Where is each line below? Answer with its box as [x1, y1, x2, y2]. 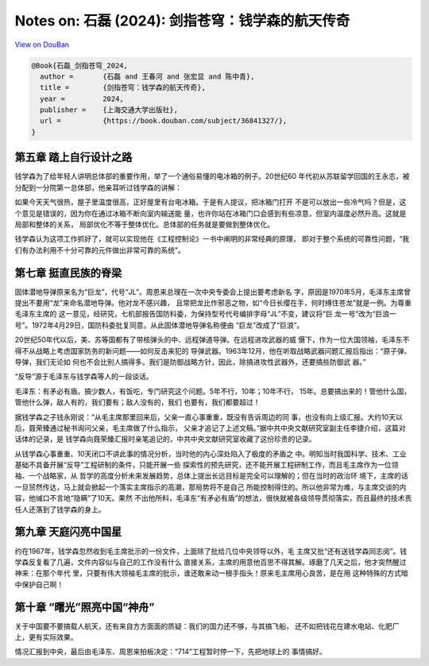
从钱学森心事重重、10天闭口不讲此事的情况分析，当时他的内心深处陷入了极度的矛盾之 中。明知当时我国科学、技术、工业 [14, 449, 407, 459]
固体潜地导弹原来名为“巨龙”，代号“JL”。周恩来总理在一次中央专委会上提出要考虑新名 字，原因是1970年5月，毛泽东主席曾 [14, 287, 411, 296]
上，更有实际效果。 [14, 633, 78, 642]
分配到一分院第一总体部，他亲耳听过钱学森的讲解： [14, 183, 182, 192]
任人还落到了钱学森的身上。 [14, 505, 106, 514]
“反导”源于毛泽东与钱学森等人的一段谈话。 [14, 372, 154, 381]
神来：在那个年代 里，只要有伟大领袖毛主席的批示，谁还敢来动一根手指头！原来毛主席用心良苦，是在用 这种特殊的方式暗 [14, 568, 408, 578]
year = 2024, [40, 94, 125, 103]
